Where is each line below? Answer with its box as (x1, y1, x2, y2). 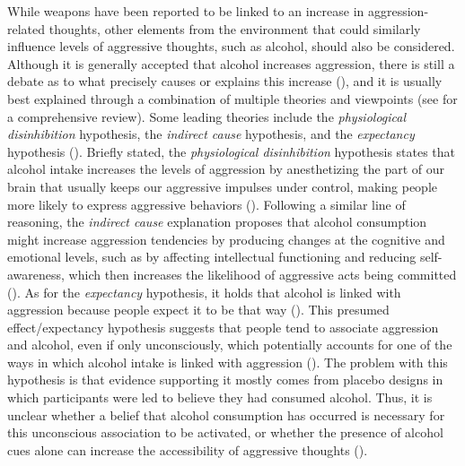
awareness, (7, 264, 65, 283)
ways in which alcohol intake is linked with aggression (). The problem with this (7, 352, 448, 371)
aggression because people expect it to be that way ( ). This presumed (7, 300, 390, 319)
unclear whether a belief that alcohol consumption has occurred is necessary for (7, 405, 445, 424)
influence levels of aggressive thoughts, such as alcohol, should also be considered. (7, 37, 455, 56)
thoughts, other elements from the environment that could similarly (48, 19, 421, 38)
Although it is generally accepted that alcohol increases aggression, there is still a (7, 54, 455, 73)
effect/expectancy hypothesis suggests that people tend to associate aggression (7, 317, 439, 336)
